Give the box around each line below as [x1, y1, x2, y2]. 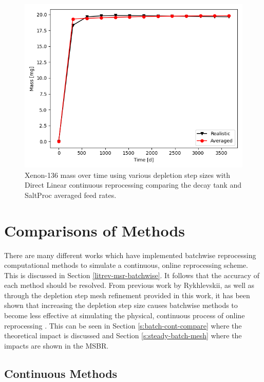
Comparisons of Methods [4, 220, 185, 241]
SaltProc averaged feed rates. [25, 189, 117, 200]
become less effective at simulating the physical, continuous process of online [4, 310, 245, 321]
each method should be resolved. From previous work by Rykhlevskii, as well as [4, 280, 255, 290]
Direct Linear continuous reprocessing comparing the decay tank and [25, 179, 241, 190]
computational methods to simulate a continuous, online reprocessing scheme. [4, 260, 248, 270]
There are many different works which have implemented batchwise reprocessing [4, 249, 256, 260]
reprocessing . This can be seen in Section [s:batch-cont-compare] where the [4, 320, 242, 331]
